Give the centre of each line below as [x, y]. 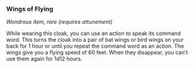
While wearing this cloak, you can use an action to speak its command [93, 33]
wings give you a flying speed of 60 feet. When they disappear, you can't [97, 52]
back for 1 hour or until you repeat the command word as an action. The [95, 46]
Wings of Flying [30, 9]
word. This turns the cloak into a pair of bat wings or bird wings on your [95, 40]
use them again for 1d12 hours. [44, 59]
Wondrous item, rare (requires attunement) [59, 22]
